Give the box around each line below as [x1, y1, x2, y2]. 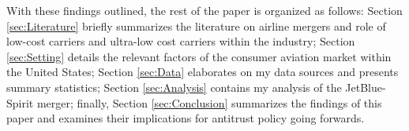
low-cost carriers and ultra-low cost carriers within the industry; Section [6, 33, 355, 49]
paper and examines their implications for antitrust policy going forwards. [6, 110, 365, 126]
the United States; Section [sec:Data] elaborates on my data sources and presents [6, 64, 399, 80]
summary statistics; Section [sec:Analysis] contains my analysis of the [6, 78, 342, 95]
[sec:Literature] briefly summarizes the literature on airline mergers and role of [6, 17, 386, 34]
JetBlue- [345, 78, 386, 95]
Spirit [6, 94, 34, 111]
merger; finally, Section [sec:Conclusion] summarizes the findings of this [36, 94, 382, 111]
